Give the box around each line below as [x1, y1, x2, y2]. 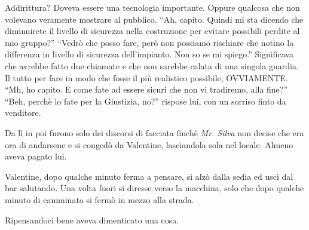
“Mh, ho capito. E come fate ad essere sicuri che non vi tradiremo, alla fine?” [5, 83, 288, 96]
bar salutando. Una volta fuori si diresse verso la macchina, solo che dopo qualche [5, 182, 304, 194]
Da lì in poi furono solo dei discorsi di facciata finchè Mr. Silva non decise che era [5, 126, 304, 139]
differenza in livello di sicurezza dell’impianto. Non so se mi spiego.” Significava [5, 48, 293, 60]
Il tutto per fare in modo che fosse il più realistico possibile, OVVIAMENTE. [5, 71, 288, 84]
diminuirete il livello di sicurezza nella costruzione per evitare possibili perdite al [5, 24, 300, 37]
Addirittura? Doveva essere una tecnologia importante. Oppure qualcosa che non [5, 1, 300, 13]
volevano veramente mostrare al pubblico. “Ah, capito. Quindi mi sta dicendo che [5, 13, 304, 25]
